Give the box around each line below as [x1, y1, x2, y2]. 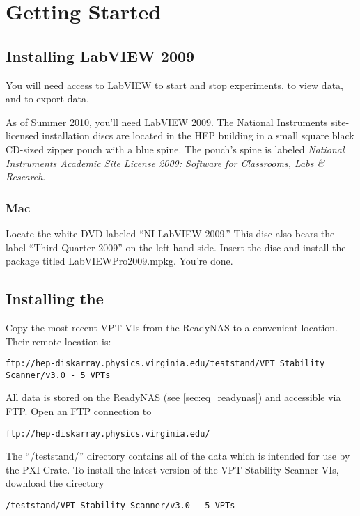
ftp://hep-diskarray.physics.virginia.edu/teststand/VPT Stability [6, 359, 325, 369]
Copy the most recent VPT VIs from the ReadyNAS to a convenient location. [6, 320, 338, 334]
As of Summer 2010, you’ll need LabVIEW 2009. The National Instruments [6, 114, 328, 129]
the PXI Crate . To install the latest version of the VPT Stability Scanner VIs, [6, 462, 339, 476]
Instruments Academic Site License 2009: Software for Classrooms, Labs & [6, 155, 325, 170]
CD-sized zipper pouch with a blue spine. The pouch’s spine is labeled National [6, 141, 345, 156]
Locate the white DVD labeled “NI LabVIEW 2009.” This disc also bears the [6, 226, 335, 240]
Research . [6, 169, 46, 184]
